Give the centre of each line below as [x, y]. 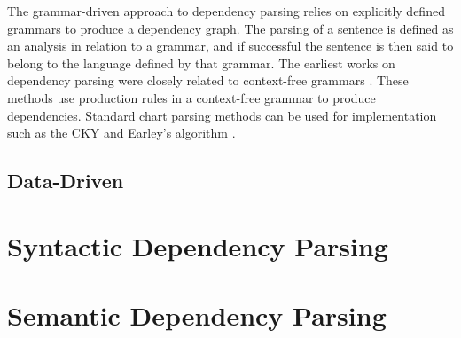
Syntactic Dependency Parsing [198, 245]
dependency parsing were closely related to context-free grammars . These [208, 80]
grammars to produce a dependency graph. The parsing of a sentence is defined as [230, 28]
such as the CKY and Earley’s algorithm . [121, 133]
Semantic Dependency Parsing [197, 315]
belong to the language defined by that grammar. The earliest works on [201, 63]
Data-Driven [66, 181]
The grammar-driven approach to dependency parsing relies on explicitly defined [226, 11]
